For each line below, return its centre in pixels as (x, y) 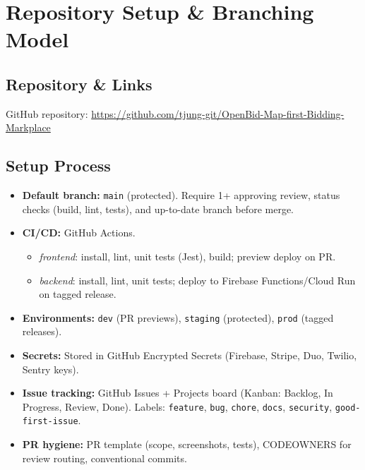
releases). (42, 331)
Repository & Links (79, 84)
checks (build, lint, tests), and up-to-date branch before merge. (158, 209)
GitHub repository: (47, 113)
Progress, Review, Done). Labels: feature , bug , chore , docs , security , (177, 406)
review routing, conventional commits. (104, 458)
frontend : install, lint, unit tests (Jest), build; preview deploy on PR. (187, 256)
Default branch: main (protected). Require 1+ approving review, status (181, 195)
